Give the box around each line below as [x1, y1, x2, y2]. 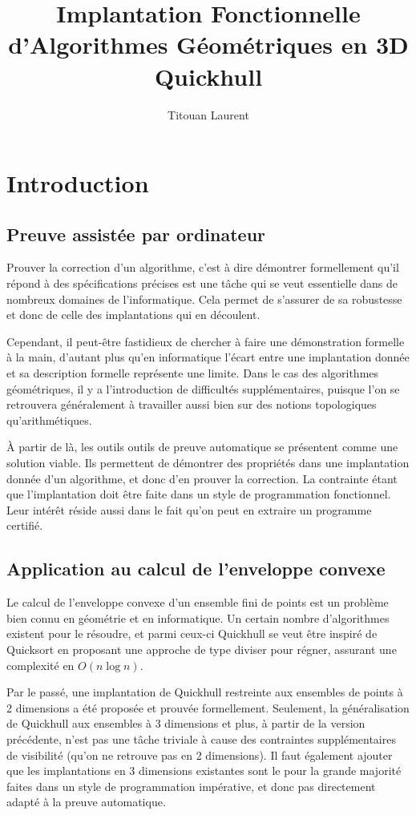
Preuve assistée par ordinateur [6, 221, 266, 246]
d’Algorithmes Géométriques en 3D [8, 28, 409, 61]
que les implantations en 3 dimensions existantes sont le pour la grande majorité [6, 762, 402, 779]
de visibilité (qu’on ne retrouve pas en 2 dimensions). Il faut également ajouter [6, 746, 393, 763]
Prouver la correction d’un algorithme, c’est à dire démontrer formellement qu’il [6, 259, 399, 276]
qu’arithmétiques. [6, 411, 92, 428]
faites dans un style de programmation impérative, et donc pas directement [6, 777, 376, 794]
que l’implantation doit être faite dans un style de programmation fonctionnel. [6, 486, 391, 502]
